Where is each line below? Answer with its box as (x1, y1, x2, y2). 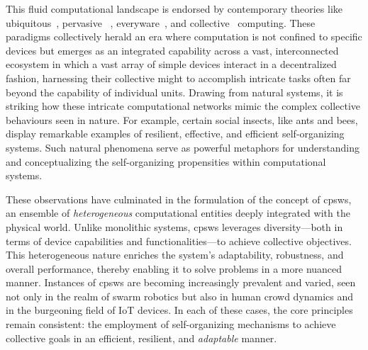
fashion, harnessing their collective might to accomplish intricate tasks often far (6, 70, 351, 85)
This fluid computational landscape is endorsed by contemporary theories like (6, 1, 343, 16)
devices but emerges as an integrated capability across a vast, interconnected (6, 43, 339, 57)
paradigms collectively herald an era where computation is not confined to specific (6, 29, 362, 44)
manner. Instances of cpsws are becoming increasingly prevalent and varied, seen (6, 275, 356, 290)
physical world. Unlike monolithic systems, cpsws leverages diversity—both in (6, 219, 343, 234)
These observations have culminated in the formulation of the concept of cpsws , (6, 191, 352, 206)
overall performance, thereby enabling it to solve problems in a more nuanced (6, 261, 342, 276)
